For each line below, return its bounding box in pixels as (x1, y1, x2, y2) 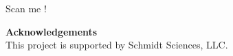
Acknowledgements (5, 24, 98, 38)
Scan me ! (5, 1, 47, 15)
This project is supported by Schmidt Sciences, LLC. (5, 38, 228, 52)
